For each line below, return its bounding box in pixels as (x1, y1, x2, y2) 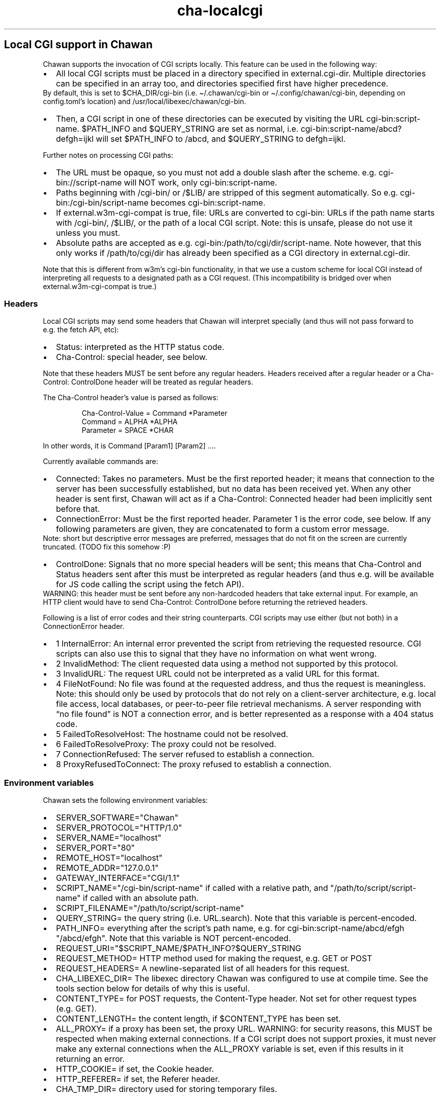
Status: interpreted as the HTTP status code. (56, 342, 225, 352)
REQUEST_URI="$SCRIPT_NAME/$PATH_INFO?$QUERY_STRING (56, 943, 301, 954)
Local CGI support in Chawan (4, 38, 153, 51)
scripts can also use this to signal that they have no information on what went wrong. (56, 649, 377, 659)
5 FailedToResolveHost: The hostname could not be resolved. (56, 729, 288, 740)
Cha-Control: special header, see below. (56, 352, 207, 362)
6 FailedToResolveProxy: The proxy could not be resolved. (56, 739, 276, 750)
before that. (56, 504, 100, 514)
